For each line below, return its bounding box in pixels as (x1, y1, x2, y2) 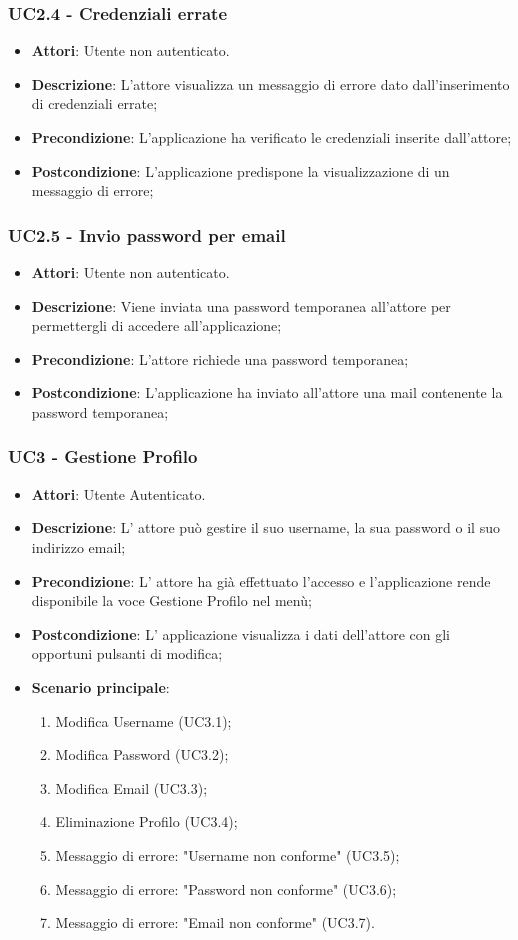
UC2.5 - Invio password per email (8, 222, 286, 247)
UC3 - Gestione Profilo (8, 444, 198, 469)
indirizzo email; (31, 536, 126, 557)
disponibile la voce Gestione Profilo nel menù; (31, 590, 312, 611)
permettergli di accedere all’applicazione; (31, 315, 282, 336)
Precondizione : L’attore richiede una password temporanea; (31, 348, 409, 369)
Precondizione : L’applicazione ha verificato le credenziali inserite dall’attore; (31, 127, 512, 147)
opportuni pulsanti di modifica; (31, 643, 223, 664)
